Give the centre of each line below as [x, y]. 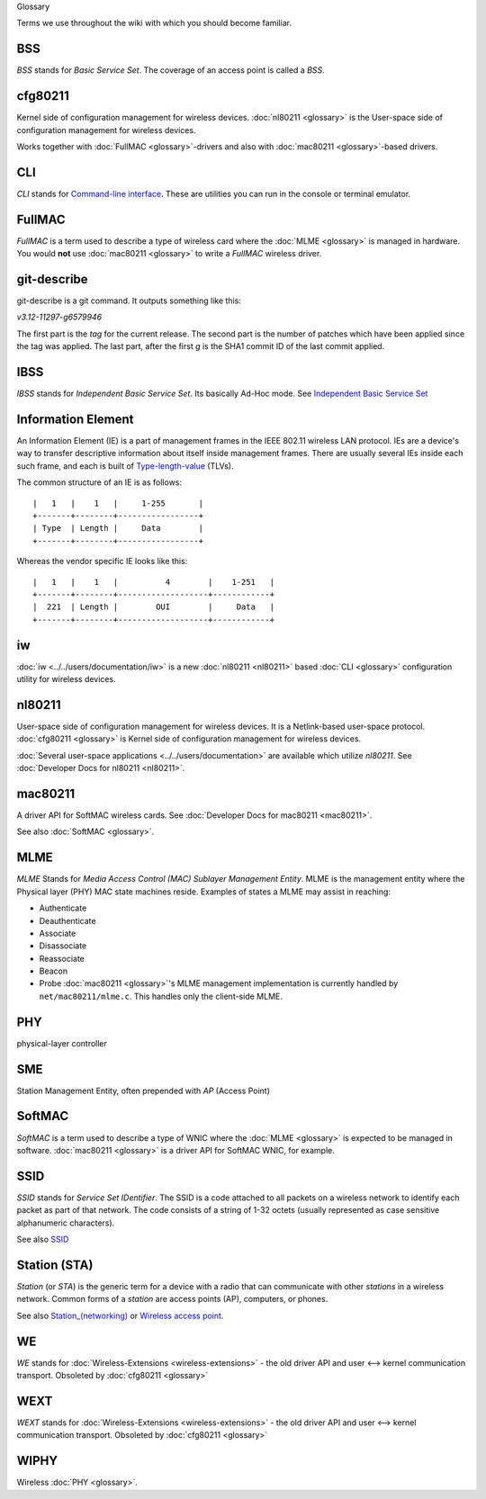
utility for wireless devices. [66, 679]
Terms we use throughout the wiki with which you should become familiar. [154, 23]
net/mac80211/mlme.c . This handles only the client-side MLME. [161, 996]
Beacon [53, 971]
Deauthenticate [67, 920]
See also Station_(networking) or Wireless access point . [120, 1315]
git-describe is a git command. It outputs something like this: [129, 301]
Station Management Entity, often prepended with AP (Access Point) [143, 1091]
